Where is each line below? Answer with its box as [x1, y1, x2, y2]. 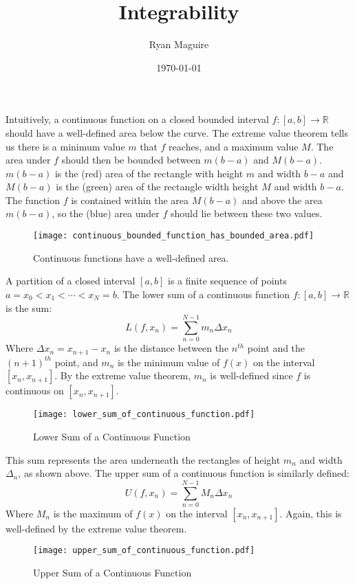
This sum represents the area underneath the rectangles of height [6, 452, 281, 467]
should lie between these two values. [171, 206, 323, 221]
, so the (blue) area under [52, 206, 160, 221]
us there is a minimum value [6, 139, 125, 153]
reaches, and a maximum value [169, 139, 299, 153]
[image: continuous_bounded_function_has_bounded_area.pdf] [33, 231, 314, 241]
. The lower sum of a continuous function [116, 287, 290, 301]
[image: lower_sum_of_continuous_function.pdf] [33, 409, 255, 420]
